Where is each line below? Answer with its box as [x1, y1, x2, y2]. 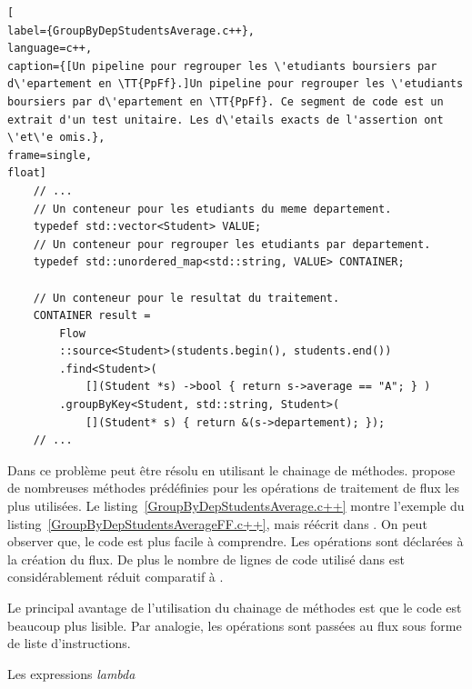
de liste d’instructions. [7, 634, 131, 653]
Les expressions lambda [7, 664, 136, 683]
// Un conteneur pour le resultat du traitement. [33, 291, 340, 305]
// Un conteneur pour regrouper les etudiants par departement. [33, 237, 431, 251]
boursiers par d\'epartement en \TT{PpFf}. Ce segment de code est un [7, 95, 444, 108]
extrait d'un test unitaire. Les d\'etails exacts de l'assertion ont [7, 113, 444, 126]
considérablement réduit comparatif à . [7, 567, 224, 586]
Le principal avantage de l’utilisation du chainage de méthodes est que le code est [7, 598, 462, 616]
